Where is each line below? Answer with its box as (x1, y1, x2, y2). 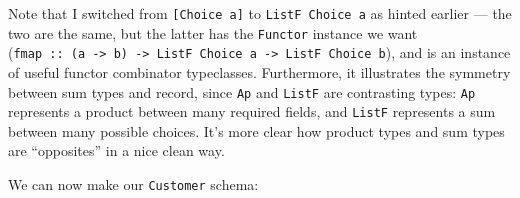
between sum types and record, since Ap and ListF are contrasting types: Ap (8, 81, 476, 102)
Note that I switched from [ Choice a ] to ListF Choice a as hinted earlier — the (8, 3, 512, 23)
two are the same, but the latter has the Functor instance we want (8, 22, 418, 43)
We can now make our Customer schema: (8, 174, 259, 195)
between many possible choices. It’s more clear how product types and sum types (8, 120, 505, 141)
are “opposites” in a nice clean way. (8, 140, 225, 161)
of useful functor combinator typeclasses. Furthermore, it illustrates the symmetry (8, 61, 511, 82)
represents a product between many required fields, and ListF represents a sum (8, 101, 496, 122)
